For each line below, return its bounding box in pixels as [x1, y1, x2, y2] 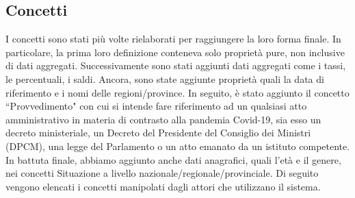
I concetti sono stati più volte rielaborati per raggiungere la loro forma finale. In [5, 32, 341, 46]
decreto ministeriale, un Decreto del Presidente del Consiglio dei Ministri [5, 125, 311, 140]
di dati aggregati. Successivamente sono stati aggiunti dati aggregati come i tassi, [5, 58, 346, 73]
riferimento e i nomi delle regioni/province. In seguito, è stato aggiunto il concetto [5, 85, 350, 99]
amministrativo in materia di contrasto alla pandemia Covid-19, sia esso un [5, 112, 321, 126]
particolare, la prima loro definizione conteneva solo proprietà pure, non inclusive [5, 45, 345, 59]
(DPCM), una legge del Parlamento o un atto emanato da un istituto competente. [5, 138, 350, 153]
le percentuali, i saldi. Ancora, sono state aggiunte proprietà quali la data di [5, 71, 324, 86]
